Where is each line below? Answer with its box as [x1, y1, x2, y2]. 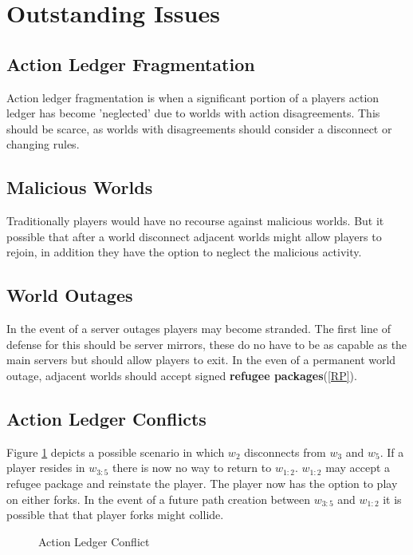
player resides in [6, 459, 85, 476]
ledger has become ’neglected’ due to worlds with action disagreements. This [6, 105, 380, 121]
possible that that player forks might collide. [6, 506, 224, 523]
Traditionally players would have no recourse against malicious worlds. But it [6, 212, 384, 229]
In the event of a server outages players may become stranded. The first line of [6, 320, 391, 337]
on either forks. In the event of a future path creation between [6, 490, 310, 507]
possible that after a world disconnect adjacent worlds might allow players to [6, 228, 382, 244]
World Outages [6, 283, 133, 307]
